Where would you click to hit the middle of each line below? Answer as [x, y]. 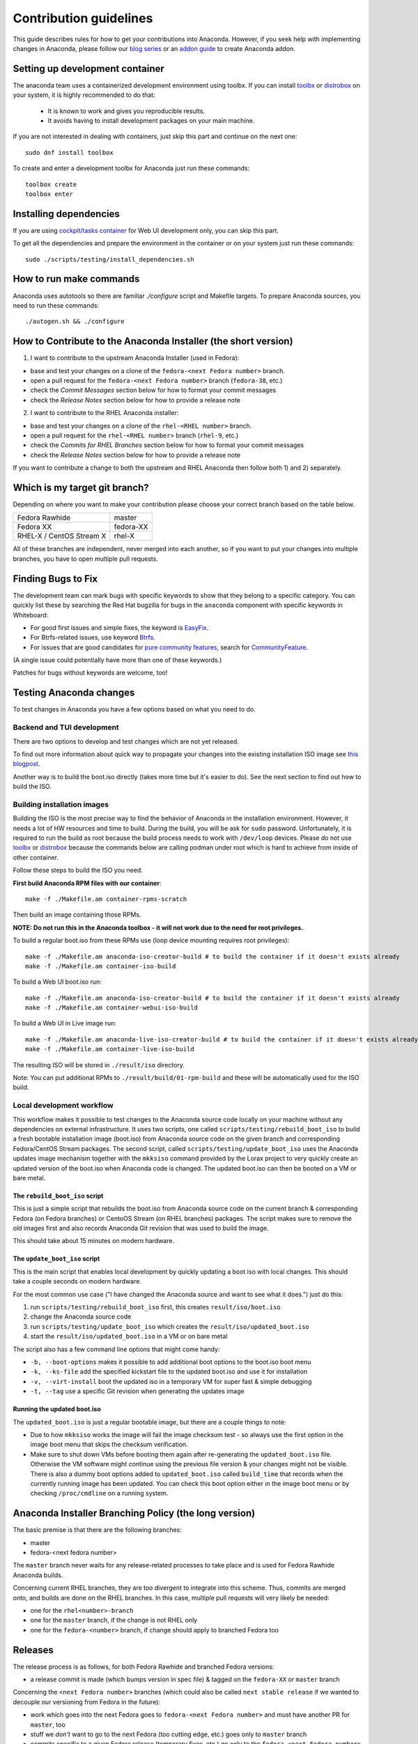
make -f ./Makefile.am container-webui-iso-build [112, 1008]
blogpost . [26, 764]
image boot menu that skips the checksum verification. [109, 1445]
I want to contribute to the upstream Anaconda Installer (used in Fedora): [135, 358]
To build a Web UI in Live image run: [64, 1023]
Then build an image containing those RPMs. [77, 915]
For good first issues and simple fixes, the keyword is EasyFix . [119, 627]
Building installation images [61, 804]
